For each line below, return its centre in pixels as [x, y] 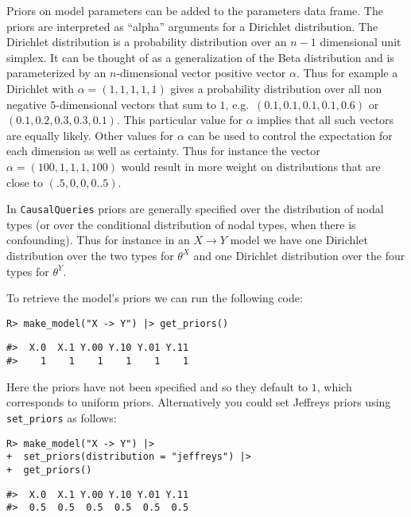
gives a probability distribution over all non [276, 88]
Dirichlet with [41, 88]
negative [27, 104]
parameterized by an [56, 73]
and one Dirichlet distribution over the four [299, 255]
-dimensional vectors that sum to [136, 104]
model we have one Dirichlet [299, 240]
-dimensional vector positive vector [201, 73]
